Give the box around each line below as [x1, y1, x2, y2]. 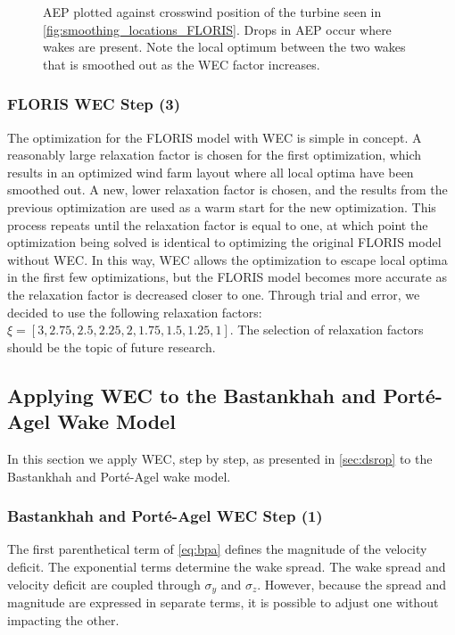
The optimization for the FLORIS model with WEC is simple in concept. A [7, 128, 422, 146]
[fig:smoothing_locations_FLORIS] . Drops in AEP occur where [43, 20, 392, 38]
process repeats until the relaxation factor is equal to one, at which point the [7, 215, 428, 234]
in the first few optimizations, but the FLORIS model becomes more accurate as [7, 268, 447, 286]
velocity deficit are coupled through [7, 574, 201, 593]
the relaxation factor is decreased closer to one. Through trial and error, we [7, 285, 420, 303]
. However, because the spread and [257, 574, 446, 593]
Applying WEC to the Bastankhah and [7, 381, 376, 408]
